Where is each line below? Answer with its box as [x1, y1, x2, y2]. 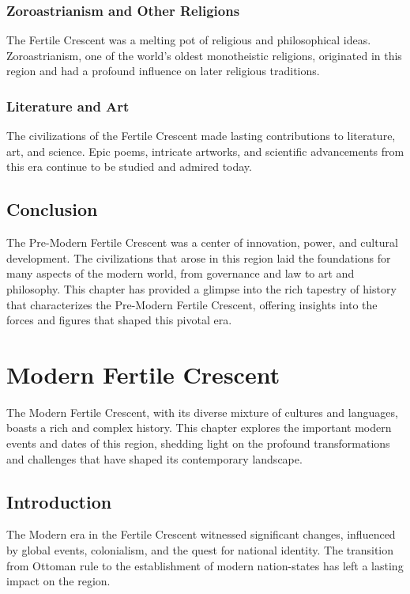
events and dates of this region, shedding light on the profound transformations [6, 435, 390, 452]
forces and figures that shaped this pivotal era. [6, 312, 232, 328]
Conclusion [6, 197, 98, 221]
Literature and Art [6, 96, 130, 115]
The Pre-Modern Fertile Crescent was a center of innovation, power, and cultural [6, 234, 398, 251]
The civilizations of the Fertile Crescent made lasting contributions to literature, [6, 127, 396, 144]
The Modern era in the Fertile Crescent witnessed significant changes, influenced [6, 526, 396, 543]
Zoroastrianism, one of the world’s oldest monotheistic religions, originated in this [6, 47, 402, 63]
